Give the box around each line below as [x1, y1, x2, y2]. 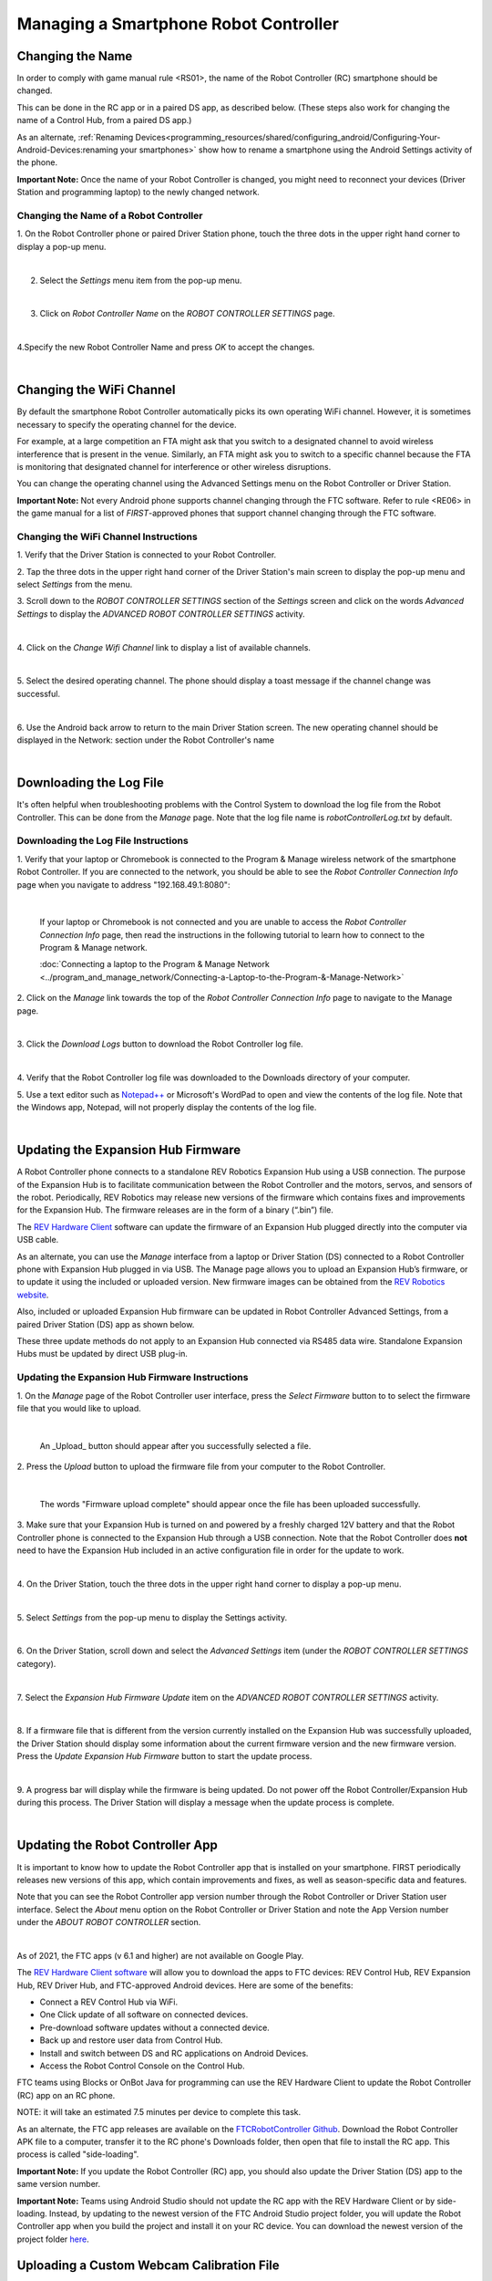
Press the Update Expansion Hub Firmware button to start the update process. [16, 1751, 313, 1762]
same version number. [16, 2179, 101, 2190]
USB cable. [16, 1234, 59, 1245]
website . [16, 1289, 49, 1300]
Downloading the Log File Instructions [16, 835, 189, 848]
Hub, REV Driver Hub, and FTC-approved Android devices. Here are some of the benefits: [16, 1980, 354, 1991]
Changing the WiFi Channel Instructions [16, 530, 198, 543]
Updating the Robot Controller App [16, 1838, 218, 1853]
